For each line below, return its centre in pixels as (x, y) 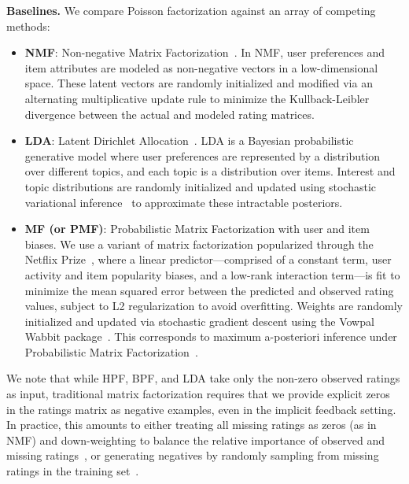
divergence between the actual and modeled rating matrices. (169, 114)
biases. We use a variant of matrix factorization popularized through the (199, 244)
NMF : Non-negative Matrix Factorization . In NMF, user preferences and (205, 52)
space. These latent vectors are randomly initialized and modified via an (199, 83)
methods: (28, 26)
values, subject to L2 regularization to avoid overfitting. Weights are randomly (214, 306)
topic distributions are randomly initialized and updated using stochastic (201, 186)
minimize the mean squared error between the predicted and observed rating (209, 290)
